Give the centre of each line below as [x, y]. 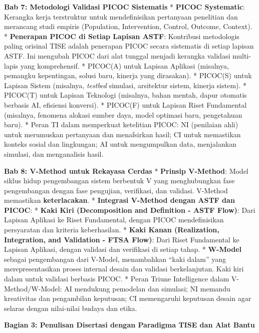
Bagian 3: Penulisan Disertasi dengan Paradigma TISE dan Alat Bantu [129, 325]
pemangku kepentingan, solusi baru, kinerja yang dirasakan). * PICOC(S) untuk [128, 75]
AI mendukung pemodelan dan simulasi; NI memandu [147, 288]
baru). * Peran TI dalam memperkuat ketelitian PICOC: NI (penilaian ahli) [121, 124]
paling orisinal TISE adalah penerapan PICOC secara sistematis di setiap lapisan [129, 46]
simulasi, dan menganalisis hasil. [54, 153]
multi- [241, 55]
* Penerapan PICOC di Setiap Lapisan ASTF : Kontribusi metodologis [122, 36]
